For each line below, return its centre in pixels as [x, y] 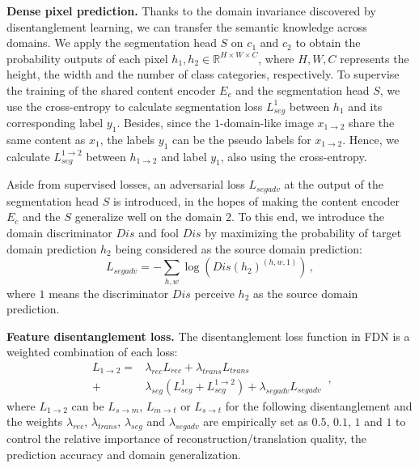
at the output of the [334, 184]
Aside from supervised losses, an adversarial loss [126, 184]
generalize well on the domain [148, 217]
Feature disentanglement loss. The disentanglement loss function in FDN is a [208, 336]
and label [184, 156]
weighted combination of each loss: [92, 352]
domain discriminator [59, 233]
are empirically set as [256, 421]
